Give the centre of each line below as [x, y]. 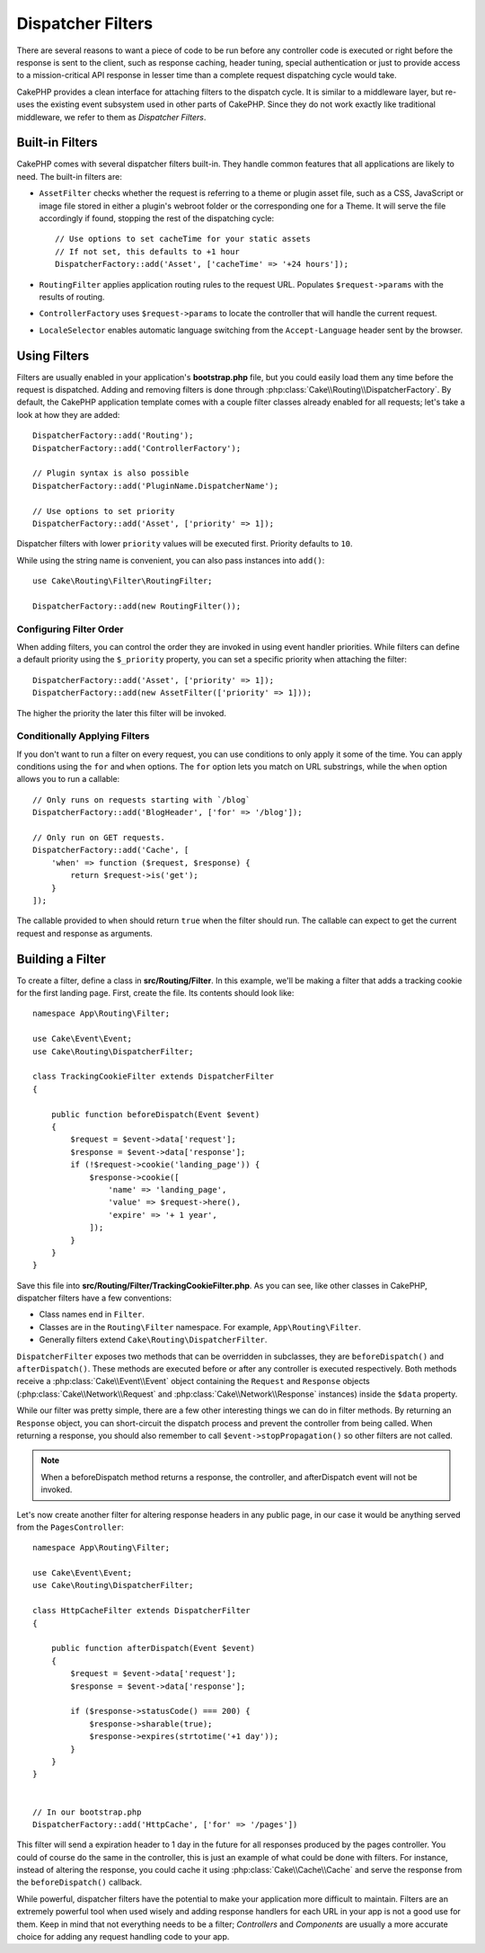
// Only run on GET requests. [99, 838]
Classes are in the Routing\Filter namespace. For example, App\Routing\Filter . [200, 1327]
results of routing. [72, 297]
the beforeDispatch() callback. [79, 1882]
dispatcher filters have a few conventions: [94, 1298]
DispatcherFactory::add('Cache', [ [111, 850]
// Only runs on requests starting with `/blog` [141, 799]
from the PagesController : [71, 1527]
